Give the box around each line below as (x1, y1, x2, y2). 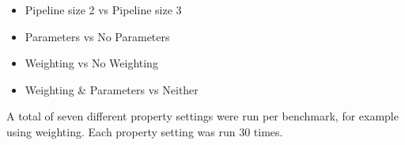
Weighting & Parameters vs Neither (25, 81, 199, 97)
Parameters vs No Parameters (25, 28, 170, 44)
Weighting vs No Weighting (25, 55, 158, 71)
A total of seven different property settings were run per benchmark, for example (6, 108, 399, 124)
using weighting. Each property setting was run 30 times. (6, 123, 283, 139)
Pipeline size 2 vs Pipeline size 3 (25, 2, 182, 17)
